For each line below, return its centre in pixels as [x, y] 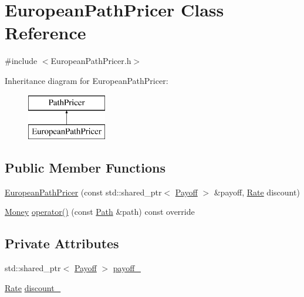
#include [21, 61]
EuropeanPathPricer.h [91, 61]
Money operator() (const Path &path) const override [100, 212]
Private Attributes [62, 243]
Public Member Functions [85, 168]
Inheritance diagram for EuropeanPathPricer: [87, 80]
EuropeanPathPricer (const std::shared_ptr [83, 192]
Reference [45, 33]
